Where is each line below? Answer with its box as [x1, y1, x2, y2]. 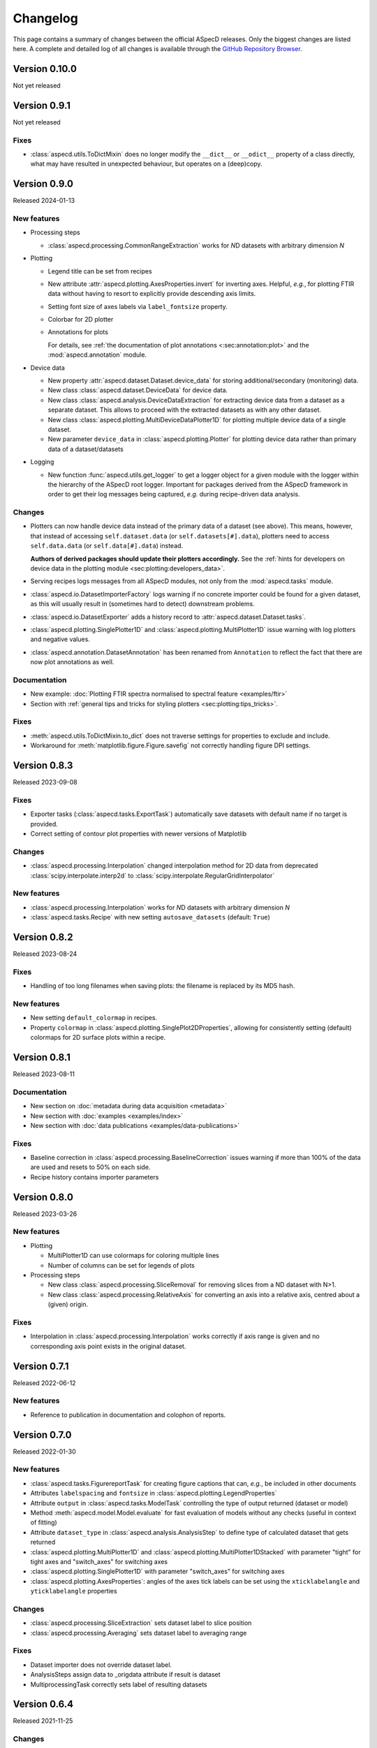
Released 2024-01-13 [13, 196, 75, 205]
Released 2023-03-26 [13, 1210, 77, 1218]
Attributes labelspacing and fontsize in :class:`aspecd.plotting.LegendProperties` [30, 1489, 277, 1498]
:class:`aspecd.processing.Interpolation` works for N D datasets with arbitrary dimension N [30, 903, 290, 912]
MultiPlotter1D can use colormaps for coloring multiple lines [47, 1252, 219, 1260]
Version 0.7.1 [13, 1360, 69, 1372]
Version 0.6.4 [13, 1698, 74, 1710]
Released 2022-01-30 [13, 1447, 76, 1456]
